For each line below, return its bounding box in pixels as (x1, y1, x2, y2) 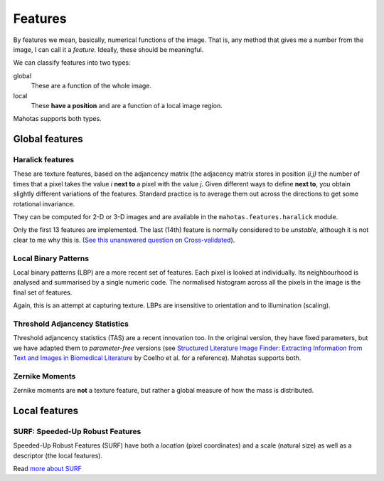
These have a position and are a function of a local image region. (31, 101, 223, 110)
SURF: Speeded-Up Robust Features (13, 426, 142, 436)
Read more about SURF (13, 465, 82, 473)
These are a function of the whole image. (31, 82, 152, 90)
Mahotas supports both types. (13, 115, 102, 123)
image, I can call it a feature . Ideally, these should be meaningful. (13, 45, 204, 53)
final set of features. (13, 288, 73, 297)
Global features (13, 133, 83, 145)
